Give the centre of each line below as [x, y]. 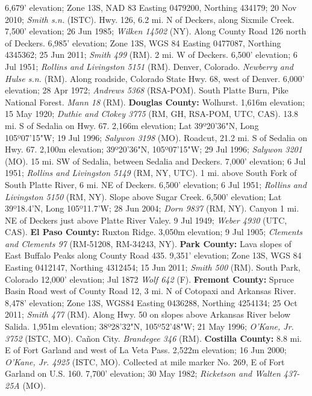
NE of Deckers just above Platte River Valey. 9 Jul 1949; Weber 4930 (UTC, [146, 220]
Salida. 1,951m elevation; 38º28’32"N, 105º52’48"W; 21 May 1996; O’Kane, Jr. [149, 326]
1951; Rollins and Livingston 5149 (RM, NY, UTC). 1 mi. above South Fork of [151, 173]
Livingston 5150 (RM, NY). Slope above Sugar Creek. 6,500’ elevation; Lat [143, 196]
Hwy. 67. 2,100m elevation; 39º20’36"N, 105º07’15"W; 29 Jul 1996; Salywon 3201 [154, 149]
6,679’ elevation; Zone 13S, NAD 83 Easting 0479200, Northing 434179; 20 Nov [151, 7]
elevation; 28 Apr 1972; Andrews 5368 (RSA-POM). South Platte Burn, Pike [147, 90]
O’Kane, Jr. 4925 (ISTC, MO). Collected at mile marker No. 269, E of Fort [145, 361]
